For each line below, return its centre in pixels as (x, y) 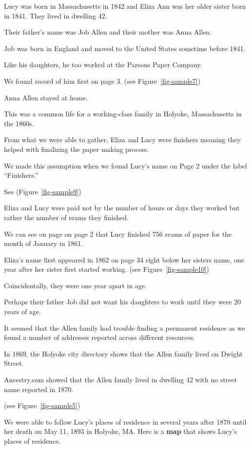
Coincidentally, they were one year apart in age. (75, 285)
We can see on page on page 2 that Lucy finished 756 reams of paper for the (118, 234)
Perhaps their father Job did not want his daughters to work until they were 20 (123, 302)
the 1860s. (19, 123)
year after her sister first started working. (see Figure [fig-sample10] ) (106, 269)
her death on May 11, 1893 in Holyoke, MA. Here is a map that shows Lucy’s (121, 431)
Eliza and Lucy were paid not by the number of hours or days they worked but (122, 208)
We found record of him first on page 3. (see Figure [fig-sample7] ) (102, 81)
